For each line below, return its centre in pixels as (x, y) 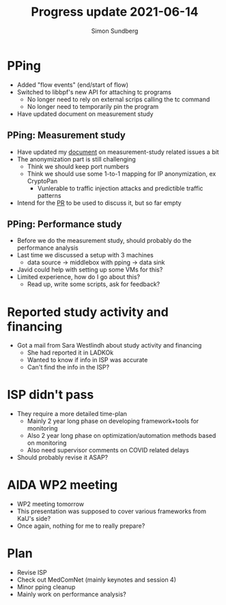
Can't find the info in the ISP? (68, 368)
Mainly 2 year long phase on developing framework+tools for (113, 421)
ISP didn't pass (51, 395)
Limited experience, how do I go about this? (79, 277)
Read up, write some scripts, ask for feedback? (94, 284)
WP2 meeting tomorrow (50, 504)
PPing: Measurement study (67, 135)
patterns (49, 195)
